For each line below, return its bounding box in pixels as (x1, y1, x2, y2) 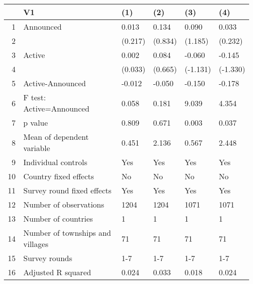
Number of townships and (23, 227, 111, 238)
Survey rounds (23, 252, 72, 264)
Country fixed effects (23, 170, 94, 182)
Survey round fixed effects (23, 185, 112, 196)
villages (23, 238, 49, 249)
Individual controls (23, 156, 88, 168)
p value (23, 117, 48, 128)
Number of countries (23, 213, 93, 224)
